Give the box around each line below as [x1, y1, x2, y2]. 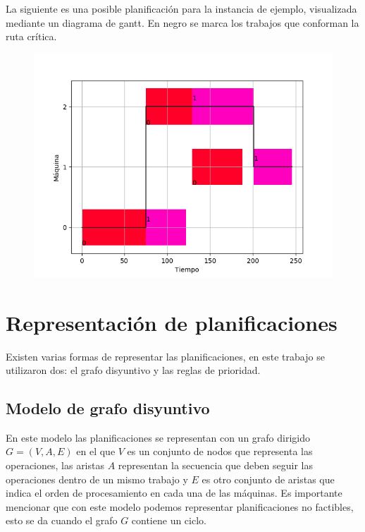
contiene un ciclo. [131, 513, 206, 528]
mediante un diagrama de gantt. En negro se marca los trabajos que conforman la [6, 15, 359, 30]
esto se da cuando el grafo [6, 513, 118, 528]
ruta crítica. [6, 29, 57, 44]
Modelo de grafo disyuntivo [6, 397, 210, 419]
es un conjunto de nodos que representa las [127, 444, 313, 459]
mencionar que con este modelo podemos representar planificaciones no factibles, [6, 499, 354, 514]
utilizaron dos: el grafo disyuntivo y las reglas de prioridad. [6, 363, 261, 377]
